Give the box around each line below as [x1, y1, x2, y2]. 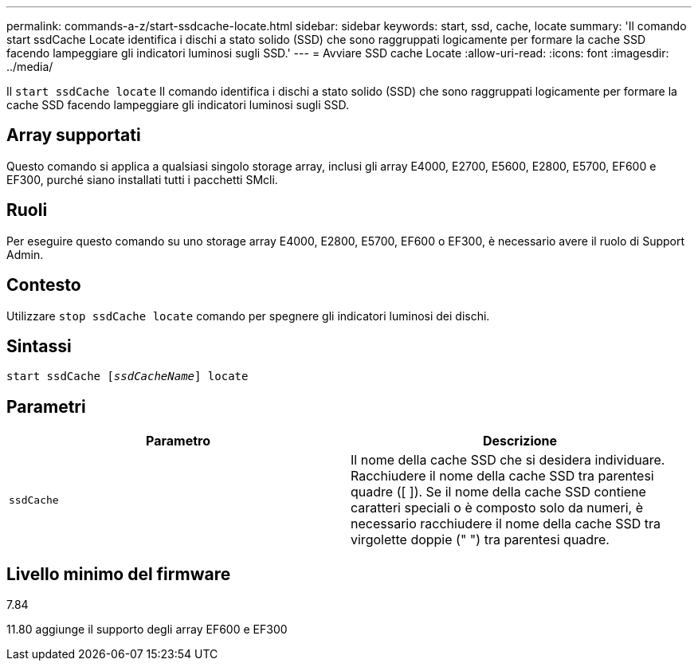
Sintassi [6, 335, 72, 356]
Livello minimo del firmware [6, 563, 231, 584]
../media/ [6, 60, 53, 73]
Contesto [6, 275, 81, 296]
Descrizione [482, 433, 558, 449]
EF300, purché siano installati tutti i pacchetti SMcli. [6, 172, 278, 186]
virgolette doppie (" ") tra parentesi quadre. [351, 532, 610, 548]
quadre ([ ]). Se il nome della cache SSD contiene [351, 484, 646, 500]
